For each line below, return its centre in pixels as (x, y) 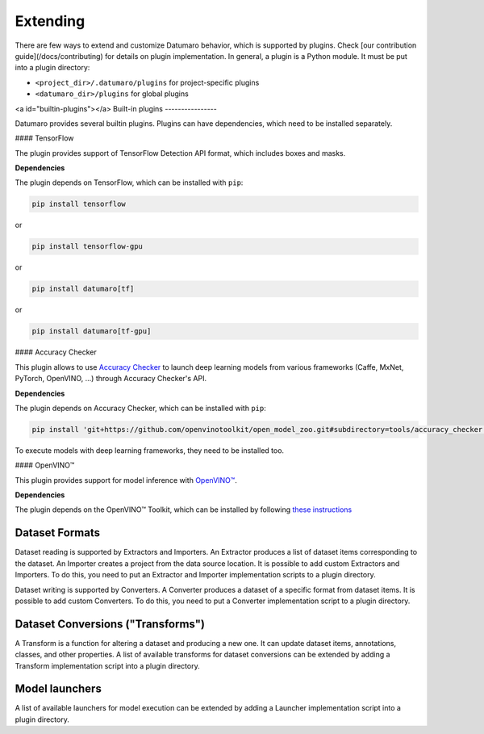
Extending (50, 21)
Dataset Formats (58, 533)
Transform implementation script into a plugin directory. (108, 665)
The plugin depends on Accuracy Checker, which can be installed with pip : (140, 408)
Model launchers (58, 689)
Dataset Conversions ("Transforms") (110, 624)
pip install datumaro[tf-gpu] (92, 331)
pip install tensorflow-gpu (87, 247)
